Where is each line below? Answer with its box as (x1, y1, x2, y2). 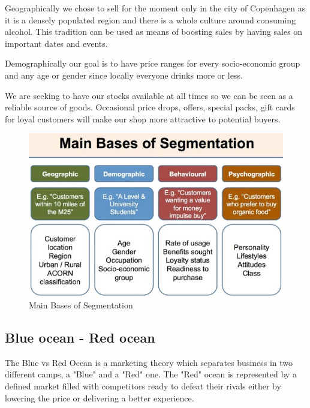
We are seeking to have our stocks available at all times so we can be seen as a (5, 89, 293, 101)
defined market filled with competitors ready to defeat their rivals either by (5, 379, 281, 392)
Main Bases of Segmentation (29, 299, 133, 311)
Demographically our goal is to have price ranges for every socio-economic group (5, 57, 300, 70)
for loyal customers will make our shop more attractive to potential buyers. (5, 112, 281, 125)
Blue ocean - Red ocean (5, 328, 155, 346)
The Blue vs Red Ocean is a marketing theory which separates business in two (5, 356, 293, 368)
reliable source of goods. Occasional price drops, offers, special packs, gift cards (5, 101, 295, 113)
